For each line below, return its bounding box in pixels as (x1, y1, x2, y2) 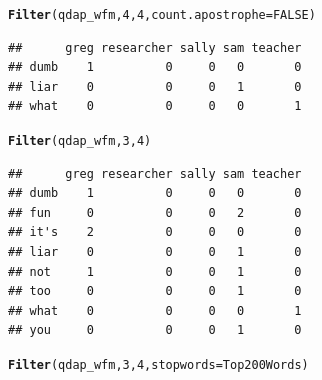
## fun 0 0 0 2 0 (8, 205, 302, 220)
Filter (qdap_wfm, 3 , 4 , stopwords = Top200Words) (8, 358, 309, 373)
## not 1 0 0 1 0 (8, 264, 302, 279)
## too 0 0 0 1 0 (8, 284, 302, 299)
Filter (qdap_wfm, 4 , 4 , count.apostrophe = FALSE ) (8, 8, 316, 22)
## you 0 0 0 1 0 (8, 323, 302, 338)
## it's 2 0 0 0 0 (8, 225, 302, 240)
